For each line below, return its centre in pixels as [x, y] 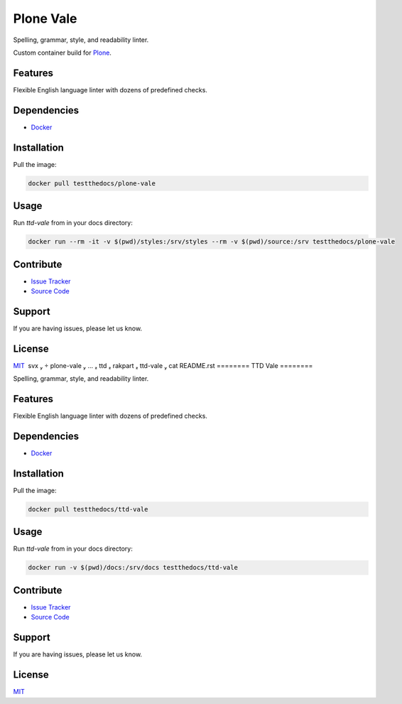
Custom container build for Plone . [62, 53]
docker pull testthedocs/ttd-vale [88, 509]
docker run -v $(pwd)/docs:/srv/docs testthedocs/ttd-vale [133, 568]
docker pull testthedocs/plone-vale [92, 183]
